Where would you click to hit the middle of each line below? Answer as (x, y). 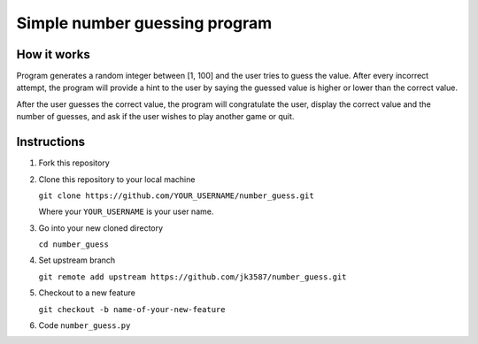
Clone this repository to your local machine (117, 179)
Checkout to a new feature (87, 293)
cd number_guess (74, 245)
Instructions (51, 142)
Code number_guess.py (85, 325)
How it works (53, 54)
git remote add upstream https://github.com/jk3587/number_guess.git (193, 277)
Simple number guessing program (144, 23)
